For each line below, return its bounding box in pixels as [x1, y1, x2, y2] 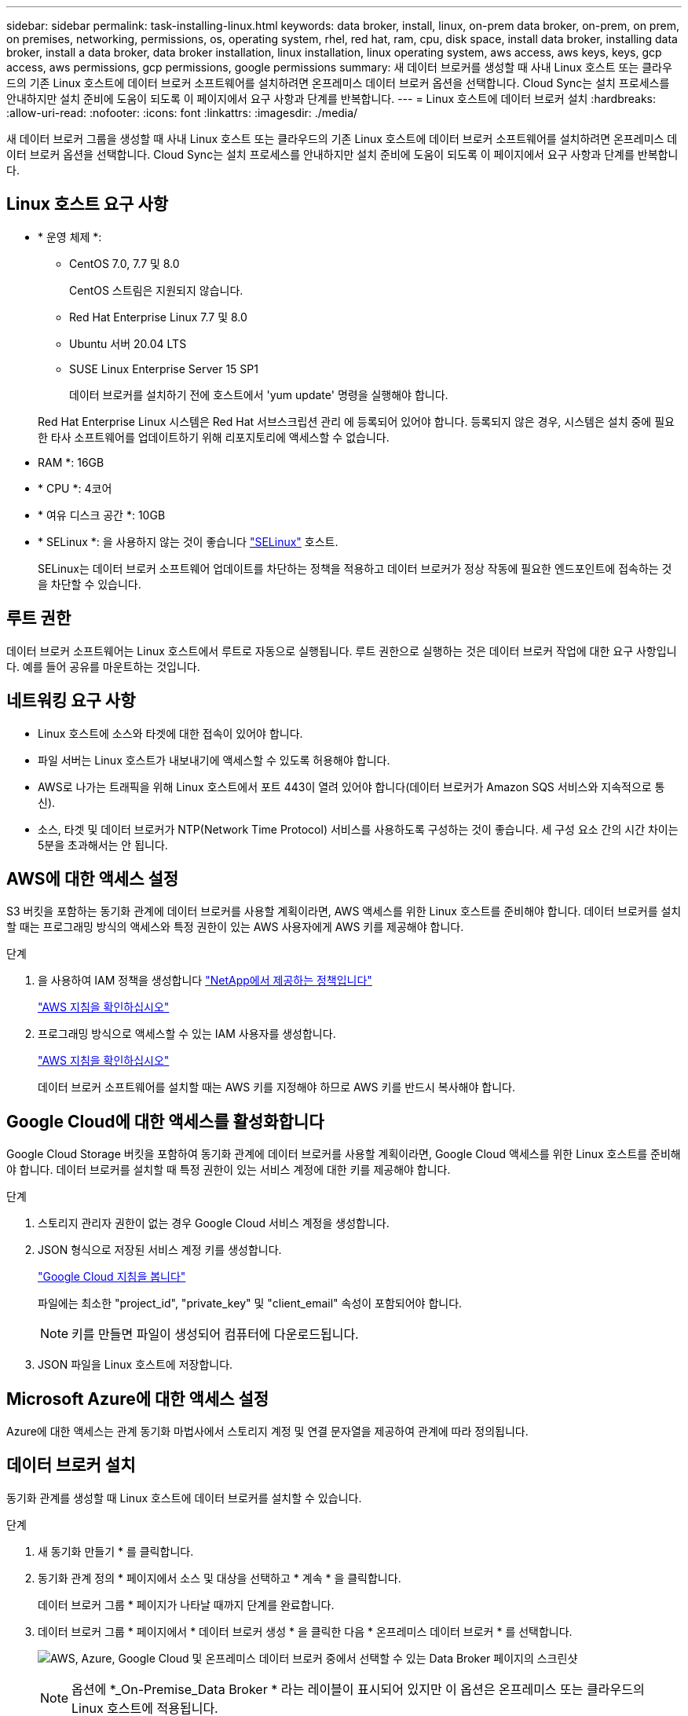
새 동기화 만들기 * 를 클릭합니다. [38, 1544, 194, 1558]
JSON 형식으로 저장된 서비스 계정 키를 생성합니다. [38, 1243, 282, 1257]
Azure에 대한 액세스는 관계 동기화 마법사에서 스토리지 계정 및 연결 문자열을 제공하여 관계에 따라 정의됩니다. [6, 1424, 529, 1439]
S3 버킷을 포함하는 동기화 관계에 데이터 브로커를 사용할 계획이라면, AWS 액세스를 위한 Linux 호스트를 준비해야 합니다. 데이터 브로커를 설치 [6, 904, 682, 918]
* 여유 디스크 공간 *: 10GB [38, 508, 166, 522]
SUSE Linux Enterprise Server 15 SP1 [69, 361, 258, 376]
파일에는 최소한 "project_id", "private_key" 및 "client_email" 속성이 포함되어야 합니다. [38, 1296, 463, 1311]
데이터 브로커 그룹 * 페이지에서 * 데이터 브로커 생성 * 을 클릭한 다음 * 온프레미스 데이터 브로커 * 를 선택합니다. [38, 1624, 573, 1638]
